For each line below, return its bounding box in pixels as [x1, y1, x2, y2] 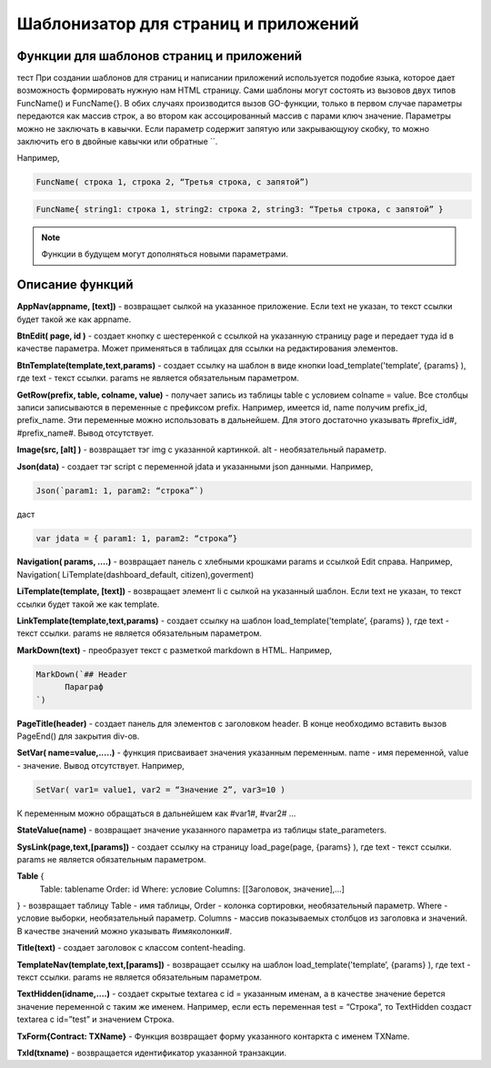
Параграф [65, 682, 104, 692]
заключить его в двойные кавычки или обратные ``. [16, 136, 218, 147]
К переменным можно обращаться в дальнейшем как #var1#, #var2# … [16, 808, 296, 819]
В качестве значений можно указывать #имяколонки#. [16, 925, 232, 936]
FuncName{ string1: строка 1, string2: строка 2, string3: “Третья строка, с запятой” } [35, 204, 445, 214]
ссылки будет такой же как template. [16, 599, 160, 610]
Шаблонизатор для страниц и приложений [16, 14, 359, 34]
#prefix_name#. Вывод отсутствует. [16, 428, 155, 438]
